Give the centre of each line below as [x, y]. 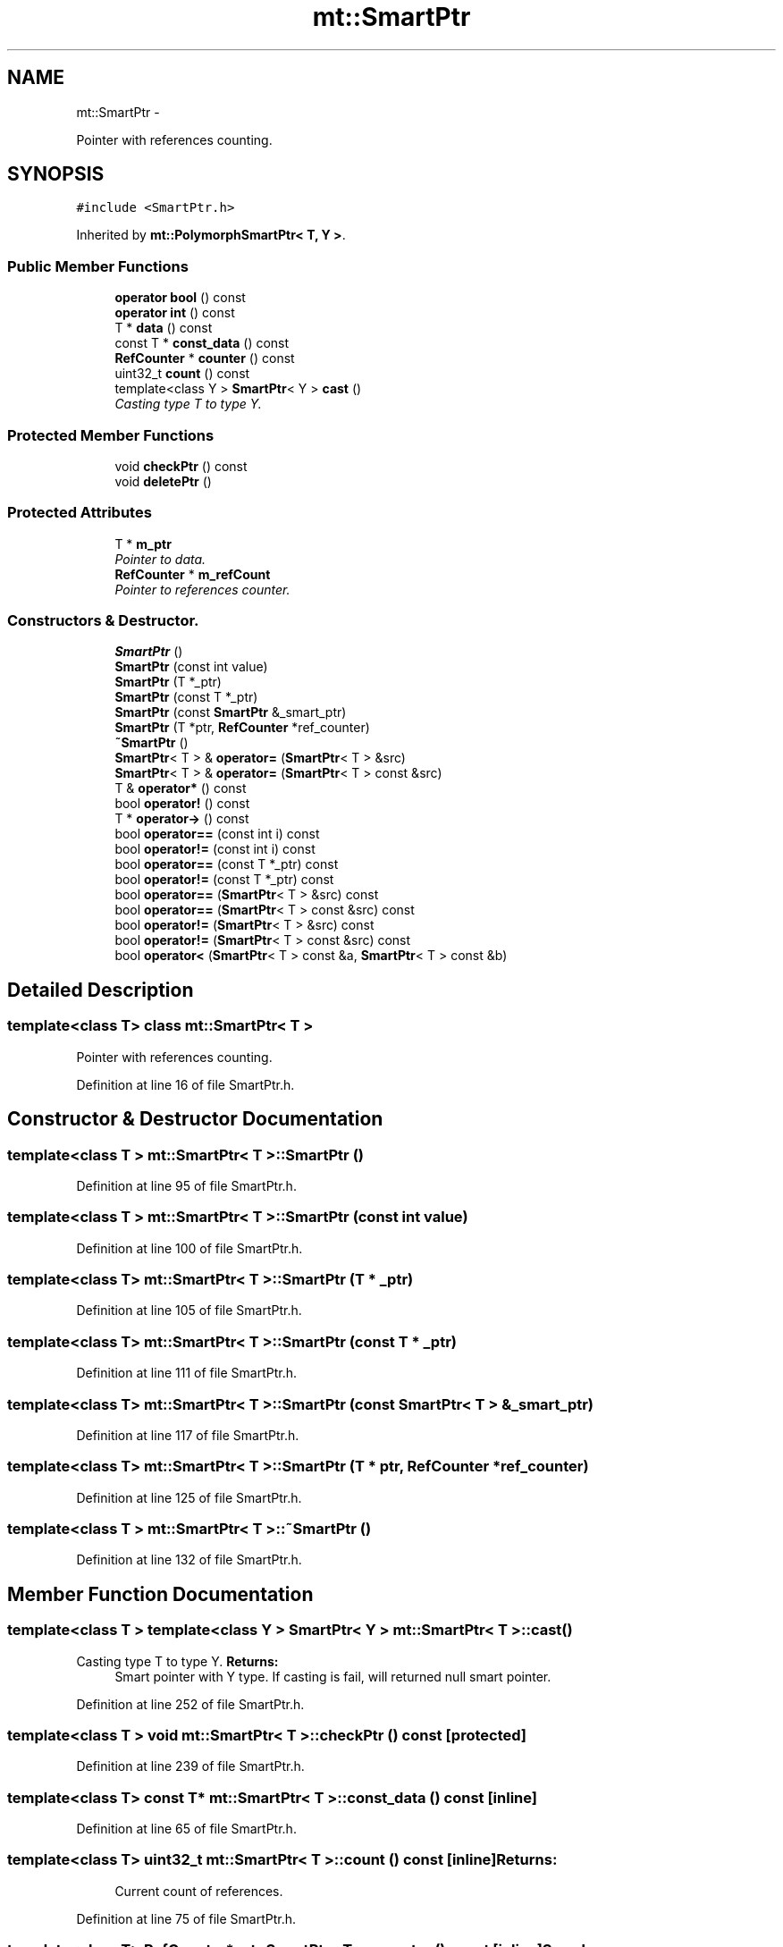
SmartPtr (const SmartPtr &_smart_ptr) [231, 712]
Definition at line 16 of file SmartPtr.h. [185, 1084]
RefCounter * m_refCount [193, 574]
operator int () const [175, 313]
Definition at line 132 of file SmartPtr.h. [189, 1560]
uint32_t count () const [182, 374]
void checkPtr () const [181, 466]
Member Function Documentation [160, 1594]
